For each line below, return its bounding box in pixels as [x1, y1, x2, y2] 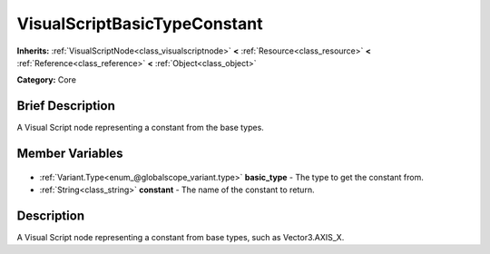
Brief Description [16, 98, 115, 113]
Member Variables [16, 146, 123, 161]
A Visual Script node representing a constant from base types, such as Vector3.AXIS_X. [16, 231, 345, 242]
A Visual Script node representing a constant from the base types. [16, 122, 265, 133]
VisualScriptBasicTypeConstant [16, 14, 263, 34]
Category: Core [16, 74, 77, 85]
